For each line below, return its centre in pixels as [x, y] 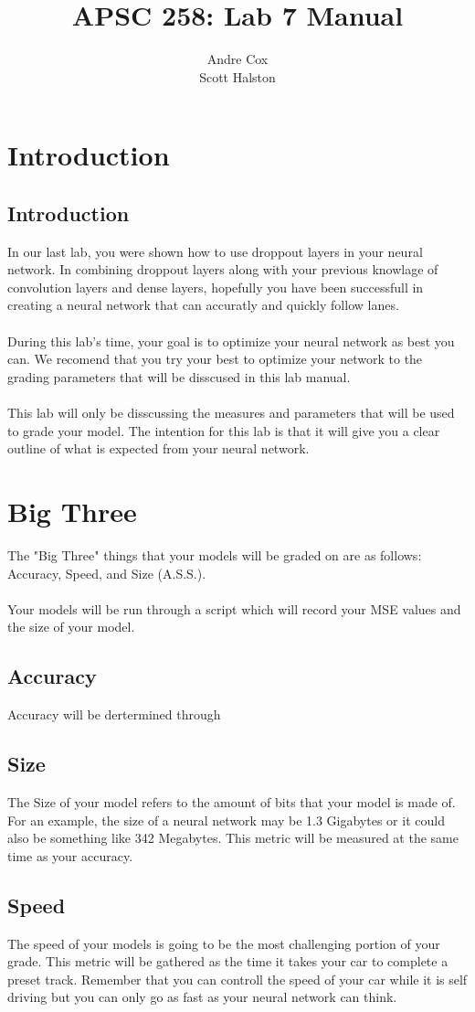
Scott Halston [237, 76]
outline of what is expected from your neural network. [158, 448]
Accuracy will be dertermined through [114, 714]
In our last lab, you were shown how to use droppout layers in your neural [215, 251]
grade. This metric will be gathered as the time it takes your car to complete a [228, 961]
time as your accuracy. [70, 855]
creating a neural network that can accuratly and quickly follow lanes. [203, 305]
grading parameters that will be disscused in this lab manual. [179, 376]
